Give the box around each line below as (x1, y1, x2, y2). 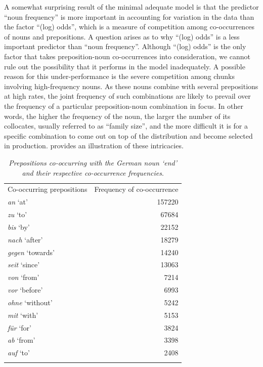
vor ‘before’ (8, 284, 43, 295)
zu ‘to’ (8, 209, 27, 220)
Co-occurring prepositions (8, 184, 87, 194)
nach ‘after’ (8, 234, 43, 244)
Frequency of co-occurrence (94, 184, 179, 194)
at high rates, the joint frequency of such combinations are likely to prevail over (4, 91, 251, 101)
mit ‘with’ (8, 309, 38, 320)
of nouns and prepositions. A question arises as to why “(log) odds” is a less (4, 31, 240, 42)
